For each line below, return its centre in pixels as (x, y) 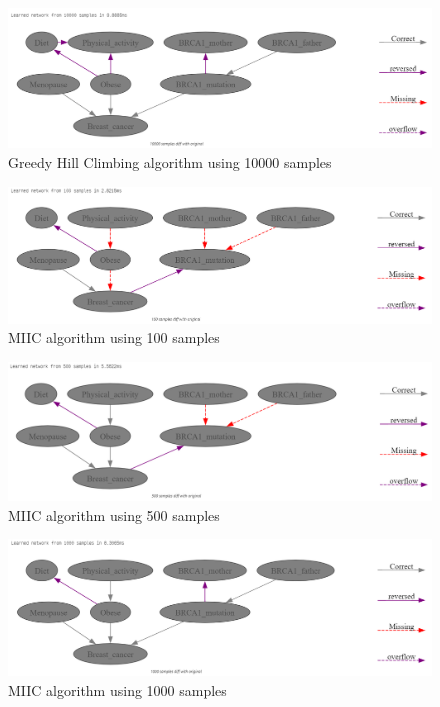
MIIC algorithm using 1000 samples (117, 689)
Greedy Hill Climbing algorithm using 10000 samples (170, 161)
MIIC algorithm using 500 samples (114, 514)
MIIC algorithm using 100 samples (114, 337)
